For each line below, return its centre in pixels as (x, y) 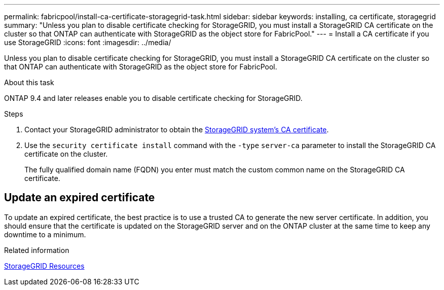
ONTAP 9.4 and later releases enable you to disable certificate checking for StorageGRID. (153, 98)
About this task (29, 82)
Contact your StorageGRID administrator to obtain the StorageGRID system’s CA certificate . (177, 130)
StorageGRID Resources (44, 266)
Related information (37, 250)
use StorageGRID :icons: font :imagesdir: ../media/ (88, 42)
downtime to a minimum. (45, 234)
